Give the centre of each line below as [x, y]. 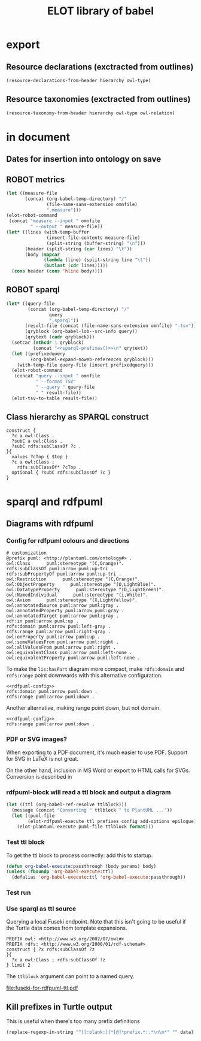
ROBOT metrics [36, 179]
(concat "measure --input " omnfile [54, 221]
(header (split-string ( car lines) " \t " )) [79, 249]
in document [38, 137]
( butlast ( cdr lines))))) [76, 266]
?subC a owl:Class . [37, 441]
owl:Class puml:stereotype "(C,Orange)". [65, 564]
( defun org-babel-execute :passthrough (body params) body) [81, 866]
